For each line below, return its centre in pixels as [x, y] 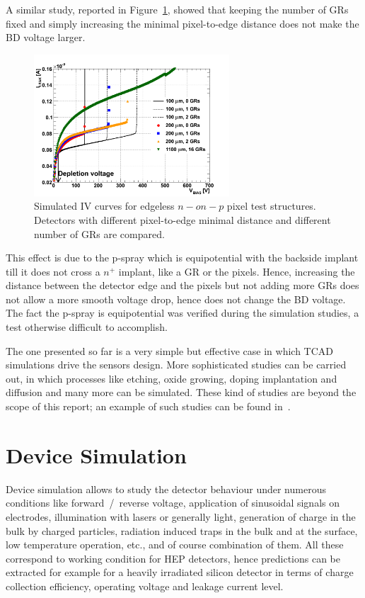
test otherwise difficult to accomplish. [87, 327]
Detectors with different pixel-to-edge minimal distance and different [182, 219]
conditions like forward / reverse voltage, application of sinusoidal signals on [173, 503]
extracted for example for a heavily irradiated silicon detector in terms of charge [180, 572]
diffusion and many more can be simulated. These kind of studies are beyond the [181, 392]
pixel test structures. [271, 206]
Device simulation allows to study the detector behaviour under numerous [166, 489]
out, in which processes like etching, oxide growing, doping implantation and [172, 378]
